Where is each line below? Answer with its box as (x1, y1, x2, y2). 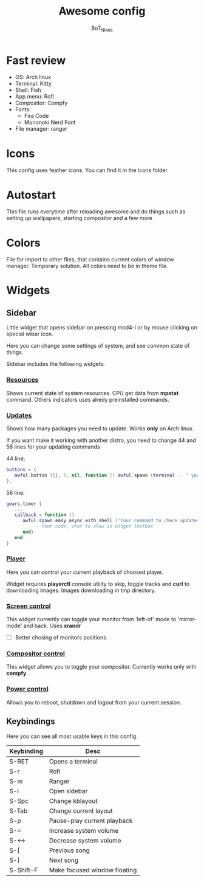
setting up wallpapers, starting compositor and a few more (6, 215, 153, 222)
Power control (6, 685, 49, 694)
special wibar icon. (6, 330, 53, 338)
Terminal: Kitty (15, 80, 52, 88)
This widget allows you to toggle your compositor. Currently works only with (6, 663, 197, 670)
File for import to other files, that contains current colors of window (6, 256, 174, 263)
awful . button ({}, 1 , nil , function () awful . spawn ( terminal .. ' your (14, 472, 202, 478)
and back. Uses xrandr (23, 622, 81, 630)
